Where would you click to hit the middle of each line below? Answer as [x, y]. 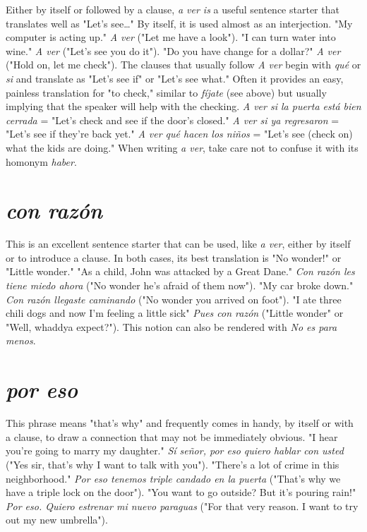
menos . [21, 340]
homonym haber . [41, 161]
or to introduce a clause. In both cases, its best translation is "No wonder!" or [174, 257]
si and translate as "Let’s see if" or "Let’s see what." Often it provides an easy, [175, 78]
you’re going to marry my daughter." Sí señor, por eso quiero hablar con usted [175, 451]
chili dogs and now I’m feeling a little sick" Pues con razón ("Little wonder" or [175, 313]
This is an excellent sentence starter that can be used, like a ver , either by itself [178, 244]
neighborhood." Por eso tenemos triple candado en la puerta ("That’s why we [173, 478]
